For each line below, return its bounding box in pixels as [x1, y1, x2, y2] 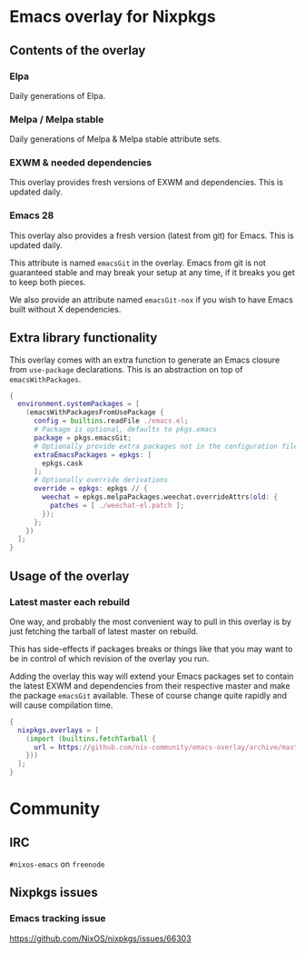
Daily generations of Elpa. [9, 90, 106, 101]
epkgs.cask [42, 459, 84, 468]
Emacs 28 [9, 209, 54, 222]
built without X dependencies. [9, 303, 122, 314]
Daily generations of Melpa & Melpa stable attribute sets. [9, 134, 222, 144]
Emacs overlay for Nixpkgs [9, 6, 216, 27]
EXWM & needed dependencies [9, 156, 152, 169]
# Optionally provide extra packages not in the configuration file [33, 442, 299, 451]
